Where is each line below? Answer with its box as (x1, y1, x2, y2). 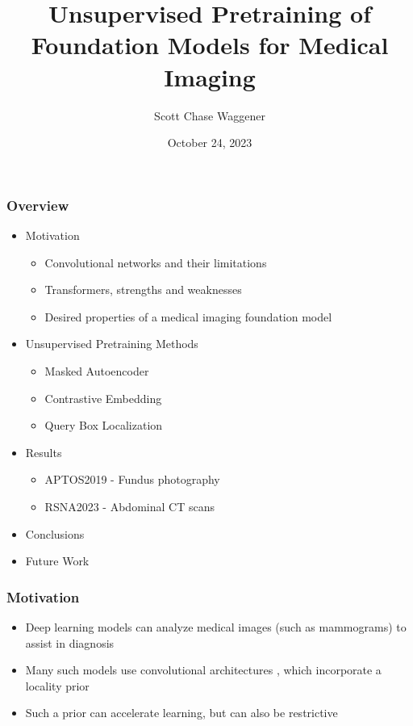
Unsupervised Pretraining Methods (25, 335, 198, 352)
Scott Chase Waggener (154, 107, 265, 124)
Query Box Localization (44, 417, 163, 434)
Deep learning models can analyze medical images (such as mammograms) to (25, 618, 407, 635)
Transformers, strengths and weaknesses (44, 281, 242, 298)
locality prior (25, 677, 90, 694)
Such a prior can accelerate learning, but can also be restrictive (25, 704, 338, 721)
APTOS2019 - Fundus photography (44, 471, 220, 488)
